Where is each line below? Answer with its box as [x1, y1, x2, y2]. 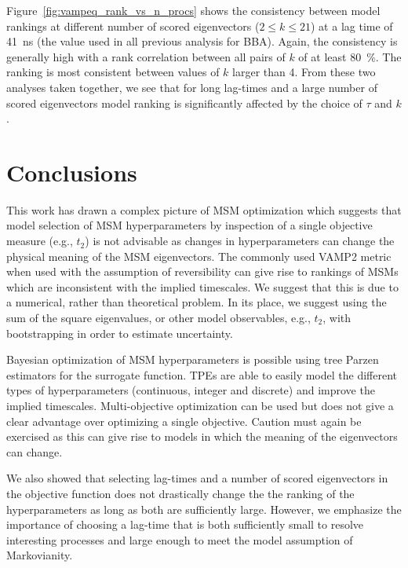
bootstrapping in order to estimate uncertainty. [6, 324, 233, 341]
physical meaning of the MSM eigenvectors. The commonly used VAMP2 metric [6, 247, 392, 264]
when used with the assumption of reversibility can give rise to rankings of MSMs [6, 263, 399, 280]
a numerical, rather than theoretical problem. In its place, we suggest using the [6, 294, 387, 310]
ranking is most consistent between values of [6, 64, 220, 80]
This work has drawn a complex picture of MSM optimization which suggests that [6, 201, 402, 218]
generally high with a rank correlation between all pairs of [6, 48, 286, 64]
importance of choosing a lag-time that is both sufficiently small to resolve [6, 516, 364, 533]
